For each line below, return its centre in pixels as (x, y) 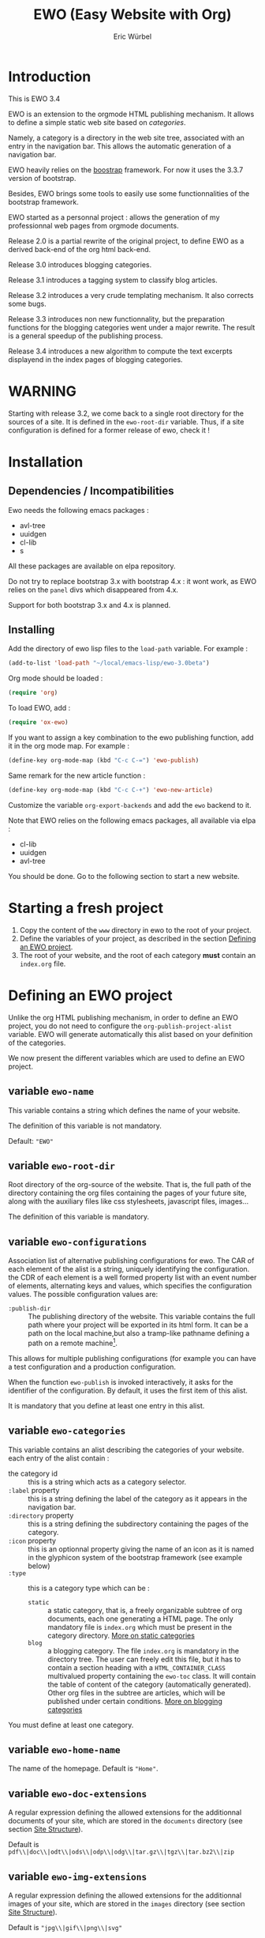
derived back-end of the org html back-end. (80, 249)
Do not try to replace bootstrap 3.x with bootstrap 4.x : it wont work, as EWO (132, 581)
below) (39, 1566)
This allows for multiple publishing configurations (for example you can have (132, 1358)
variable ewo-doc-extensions (78, 1793)
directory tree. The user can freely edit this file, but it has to (144, 1659)
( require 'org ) (33, 693)
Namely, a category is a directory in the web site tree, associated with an (126, 138)
